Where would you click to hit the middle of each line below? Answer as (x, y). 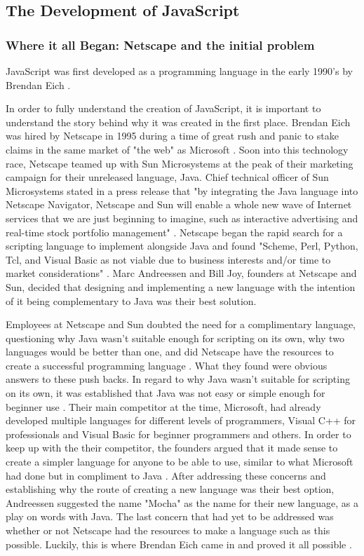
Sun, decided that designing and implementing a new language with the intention (181, 286)
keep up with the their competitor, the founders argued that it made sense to (172, 448)
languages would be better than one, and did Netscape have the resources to (170, 352)
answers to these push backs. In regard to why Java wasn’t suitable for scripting (178, 379)
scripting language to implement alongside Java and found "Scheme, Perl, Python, (182, 246)
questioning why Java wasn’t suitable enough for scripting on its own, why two (175, 338)
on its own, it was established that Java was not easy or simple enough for (166, 393)
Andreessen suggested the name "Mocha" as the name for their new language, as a (182, 502)
